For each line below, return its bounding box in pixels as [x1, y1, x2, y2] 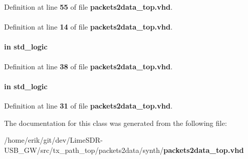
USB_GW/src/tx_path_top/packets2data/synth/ [4, 144, 163, 155]
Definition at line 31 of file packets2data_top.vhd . [4, 100, 173, 111]
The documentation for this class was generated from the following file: [4, 117, 227, 128]
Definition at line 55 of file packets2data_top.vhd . [4, 2, 173, 12]
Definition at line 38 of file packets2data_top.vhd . [4, 61, 173, 71]
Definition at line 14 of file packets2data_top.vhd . [4, 21, 173, 32]
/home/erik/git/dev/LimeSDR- [4, 135, 103, 145]
